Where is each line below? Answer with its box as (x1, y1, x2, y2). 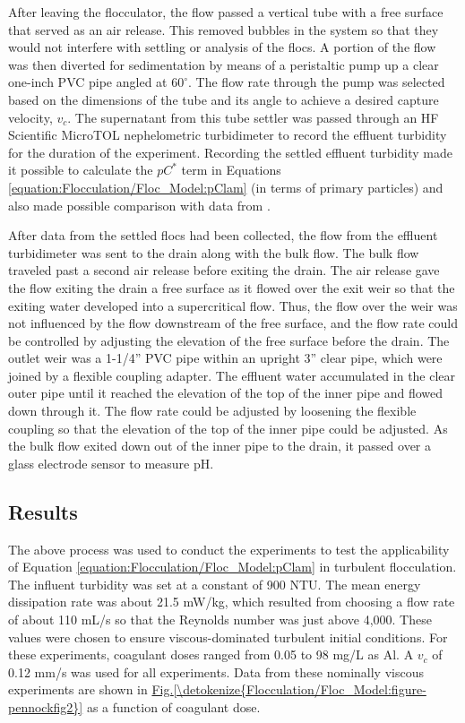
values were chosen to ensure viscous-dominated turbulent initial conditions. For (8, 627, 448, 646)
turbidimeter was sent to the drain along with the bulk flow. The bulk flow (8, 243, 419, 262)
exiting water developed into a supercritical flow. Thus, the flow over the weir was (8, 296, 458, 314)
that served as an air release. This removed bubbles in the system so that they (8, 20, 439, 39)
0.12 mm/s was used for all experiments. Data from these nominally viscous (8, 662, 424, 681)
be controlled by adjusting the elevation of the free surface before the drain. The (8, 331, 450, 349)
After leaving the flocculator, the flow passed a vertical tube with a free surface (8, 3, 443, 21)
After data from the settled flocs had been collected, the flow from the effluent (8, 226, 438, 245)
